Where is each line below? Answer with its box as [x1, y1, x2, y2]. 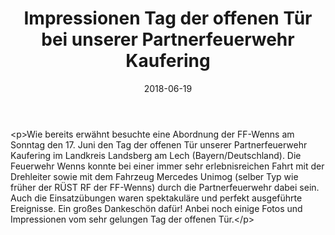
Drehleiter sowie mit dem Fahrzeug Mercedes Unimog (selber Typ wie [10, 170, 299, 182]
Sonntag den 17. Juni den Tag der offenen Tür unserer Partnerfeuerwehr [10, 138, 308, 151]
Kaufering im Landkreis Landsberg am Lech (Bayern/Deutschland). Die [10, 149, 302, 161]
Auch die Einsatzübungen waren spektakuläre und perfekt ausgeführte [10, 192, 303, 204]
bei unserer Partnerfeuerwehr [41, 28, 295, 51]
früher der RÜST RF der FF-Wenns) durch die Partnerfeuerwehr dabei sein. [10, 181, 320, 193]
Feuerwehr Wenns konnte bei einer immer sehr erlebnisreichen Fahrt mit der [10, 160, 325, 172]
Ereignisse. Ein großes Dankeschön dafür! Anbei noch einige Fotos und [10, 202, 303, 214]
